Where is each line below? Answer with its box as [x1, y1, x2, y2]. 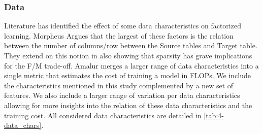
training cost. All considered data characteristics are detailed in [4, 110, 202, 120]
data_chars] [4, 120, 42, 130]
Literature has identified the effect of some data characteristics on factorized [4, 20, 241, 31]
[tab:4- [204, 110, 224, 120]
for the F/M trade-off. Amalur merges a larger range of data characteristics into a [4, 60, 259, 71]
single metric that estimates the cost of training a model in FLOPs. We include [4, 70, 251, 81]
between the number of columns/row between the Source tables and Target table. [4, 40, 257, 51]
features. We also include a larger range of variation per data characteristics [4, 90, 240, 100]
